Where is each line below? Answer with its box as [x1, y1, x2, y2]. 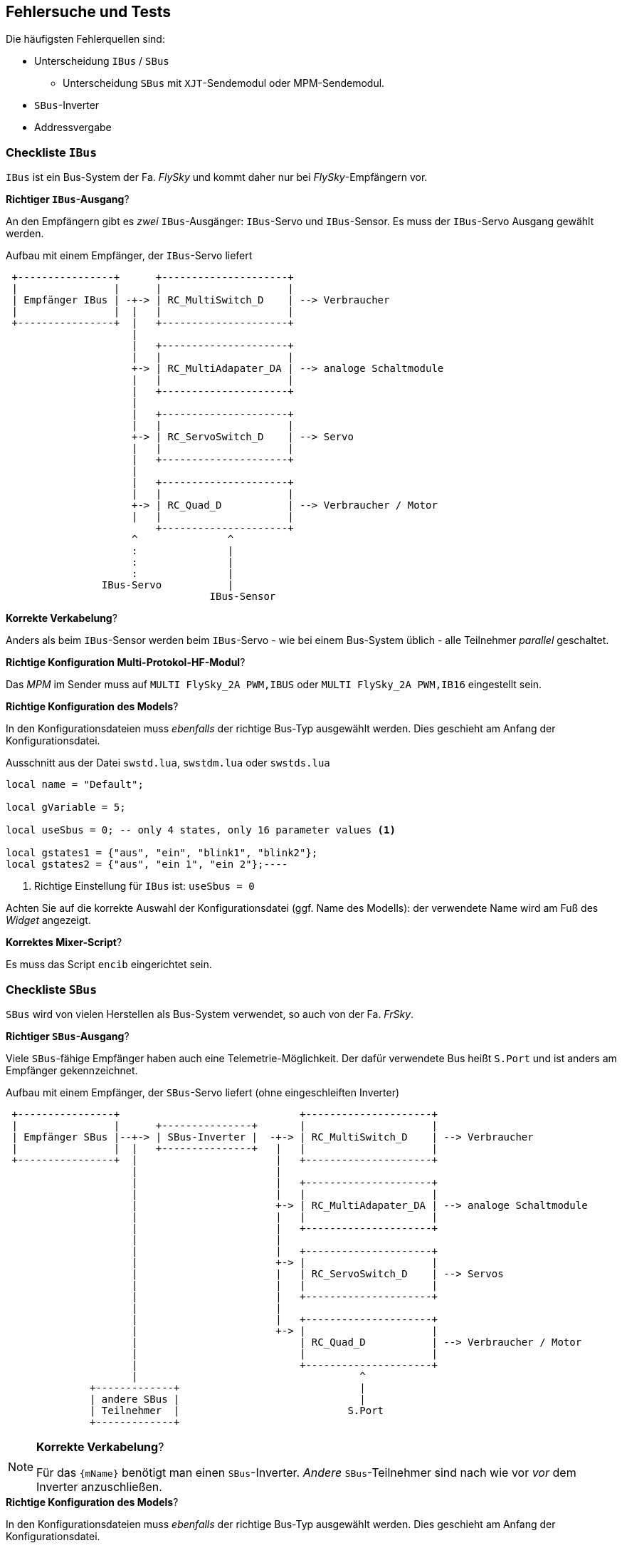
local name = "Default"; [6, 779, 144, 791]
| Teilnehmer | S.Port [90, 1404, 384, 1416]
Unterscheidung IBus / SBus [34, 55, 169, 68]
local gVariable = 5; [6, 801, 126, 814]
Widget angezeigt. [6, 914, 91, 927]
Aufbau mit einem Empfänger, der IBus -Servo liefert [6, 249, 253, 262]
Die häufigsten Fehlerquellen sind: [6, 33, 165, 46]
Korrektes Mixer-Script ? [6, 936, 122, 949]
